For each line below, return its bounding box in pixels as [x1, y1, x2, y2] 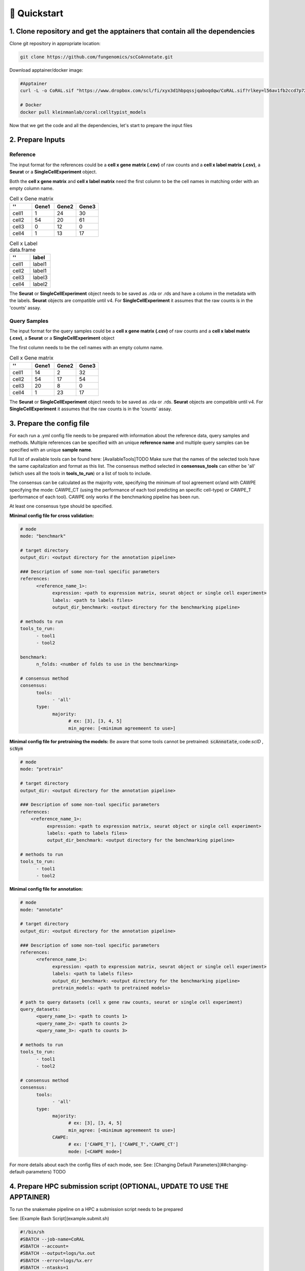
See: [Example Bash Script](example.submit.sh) [9, 1216, 109, 1222]
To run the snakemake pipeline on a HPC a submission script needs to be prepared [9, 1206, 183, 1212]
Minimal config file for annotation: [9, 886, 83, 892]
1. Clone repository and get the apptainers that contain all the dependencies [9, 27, 255, 36]
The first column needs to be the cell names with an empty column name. [9, 344, 164, 350]
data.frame [9, 246, 36, 253]
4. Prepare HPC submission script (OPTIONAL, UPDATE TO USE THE [9, 1182, 229, 1191]
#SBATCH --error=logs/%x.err [20, 1257, 93, 1263]
